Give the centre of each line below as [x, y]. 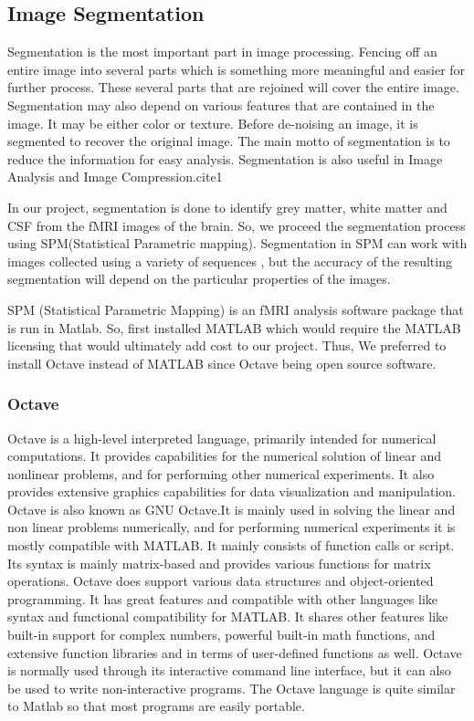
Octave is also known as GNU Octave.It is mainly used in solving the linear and [232, 509]
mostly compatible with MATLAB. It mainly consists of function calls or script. [231, 545]
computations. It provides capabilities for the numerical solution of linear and [224, 456]
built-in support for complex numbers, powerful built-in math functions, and [221, 635]
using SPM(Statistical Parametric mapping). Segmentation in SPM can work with [237, 243]
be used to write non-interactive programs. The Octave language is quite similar [232, 688]
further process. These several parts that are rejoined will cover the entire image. [233, 87]
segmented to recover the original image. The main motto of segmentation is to [229, 141]
